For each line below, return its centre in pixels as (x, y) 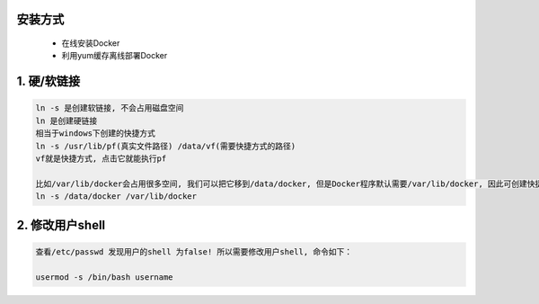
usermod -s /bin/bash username (105, 277)
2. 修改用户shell (61, 225)
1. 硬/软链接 (49, 81)
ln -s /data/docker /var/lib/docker (116, 197)
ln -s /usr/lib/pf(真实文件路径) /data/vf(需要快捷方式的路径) (166, 146)
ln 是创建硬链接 (66, 121)
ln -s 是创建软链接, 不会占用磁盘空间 (110, 108)
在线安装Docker (91, 43)
